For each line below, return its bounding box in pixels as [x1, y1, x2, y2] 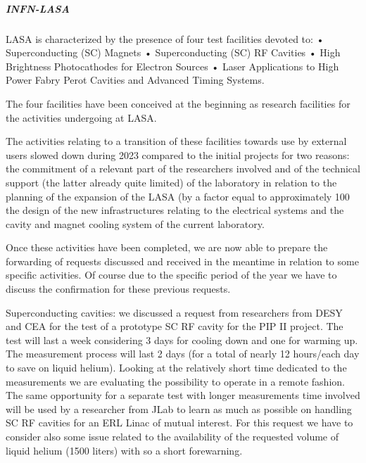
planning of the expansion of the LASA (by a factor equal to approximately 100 [6, 189, 350, 203]
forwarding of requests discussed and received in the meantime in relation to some [6, 253, 359, 268]
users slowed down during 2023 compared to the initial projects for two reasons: [6, 147, 350, 162]
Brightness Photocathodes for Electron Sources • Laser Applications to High [6, 58, 339, 73]
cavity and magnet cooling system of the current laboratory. [6, 216, 265, 231]
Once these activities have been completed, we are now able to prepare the [6, 240, 328, 255]
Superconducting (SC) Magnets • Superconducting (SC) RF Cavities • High [6, 45, 341, 60]
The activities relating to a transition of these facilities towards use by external [6, 134, 347, 148]
